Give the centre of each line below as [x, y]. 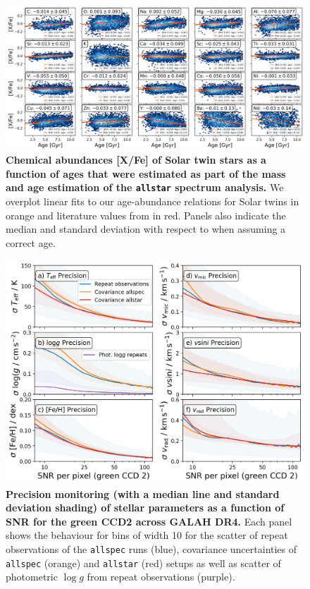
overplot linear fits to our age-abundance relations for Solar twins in [153, 201]
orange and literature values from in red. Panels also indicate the [146, 215]
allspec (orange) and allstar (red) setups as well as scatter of [143, 563]
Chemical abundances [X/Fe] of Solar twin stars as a [136, 160]
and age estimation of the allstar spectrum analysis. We [145, 187]
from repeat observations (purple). [161, 577]
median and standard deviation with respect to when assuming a [146, 229]
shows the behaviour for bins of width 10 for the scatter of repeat [147, 535]
